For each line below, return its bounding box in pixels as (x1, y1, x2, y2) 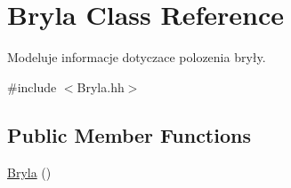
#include (7, 77, 57, 96)
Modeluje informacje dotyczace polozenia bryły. (7, 48, 266, 67)
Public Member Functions (7, 121, 251, 148)
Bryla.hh (77, 77, 125, 96)
